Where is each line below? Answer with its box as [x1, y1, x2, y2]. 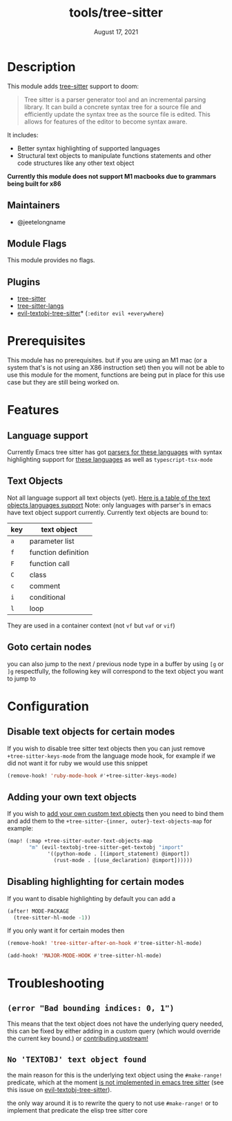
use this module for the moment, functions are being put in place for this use [7, 371, 225, 379]
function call [29, 558, 70, 568]
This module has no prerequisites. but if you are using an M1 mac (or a [7, 356, 207, 364]
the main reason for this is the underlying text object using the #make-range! [7, 1071, 223, 1079]
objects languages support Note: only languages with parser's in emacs [7, 500, 212, 509]
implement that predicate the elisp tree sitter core [7, 1107, 148, 1114]
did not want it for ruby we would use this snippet [7, 759, 148, 767]
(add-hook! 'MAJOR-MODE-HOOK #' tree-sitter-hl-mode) [7, 953, 162, 959]
